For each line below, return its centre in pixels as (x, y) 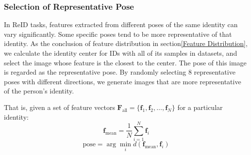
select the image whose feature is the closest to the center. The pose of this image (125, 62)
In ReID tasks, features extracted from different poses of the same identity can (121, 24)
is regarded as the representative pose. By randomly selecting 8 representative (120, 72)
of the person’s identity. (39, 91)
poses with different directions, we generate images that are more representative (123, 81)
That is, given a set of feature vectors (59, 107)
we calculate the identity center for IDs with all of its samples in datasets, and (121, 53)
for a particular (200, 107)
